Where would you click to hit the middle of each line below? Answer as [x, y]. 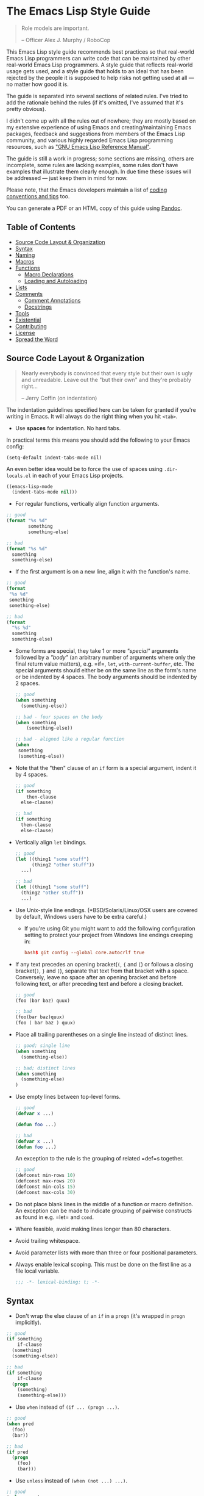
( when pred [20, 1424]
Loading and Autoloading [56, 281]
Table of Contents [41, 227]
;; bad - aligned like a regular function [70, 739]
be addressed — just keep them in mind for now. [67, 178]
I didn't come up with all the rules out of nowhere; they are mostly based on [101, 121]
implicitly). [28, 1322]
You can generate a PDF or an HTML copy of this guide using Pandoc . [94, 208]
